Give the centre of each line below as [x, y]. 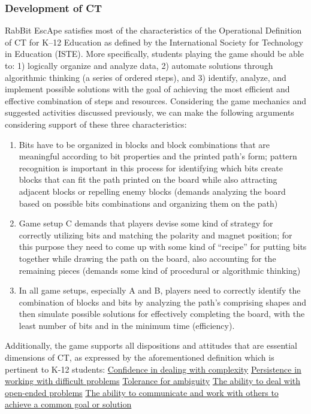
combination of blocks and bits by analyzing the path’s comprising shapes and [163, 302]
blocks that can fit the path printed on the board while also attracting [148, 179]
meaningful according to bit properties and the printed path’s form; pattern [158, 156]
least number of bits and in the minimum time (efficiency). [127, 325]
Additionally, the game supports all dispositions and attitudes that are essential [151, 345]
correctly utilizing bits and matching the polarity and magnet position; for [155, 235]
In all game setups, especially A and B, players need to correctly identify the [160, 290]
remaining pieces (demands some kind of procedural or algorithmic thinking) [160, 270]
